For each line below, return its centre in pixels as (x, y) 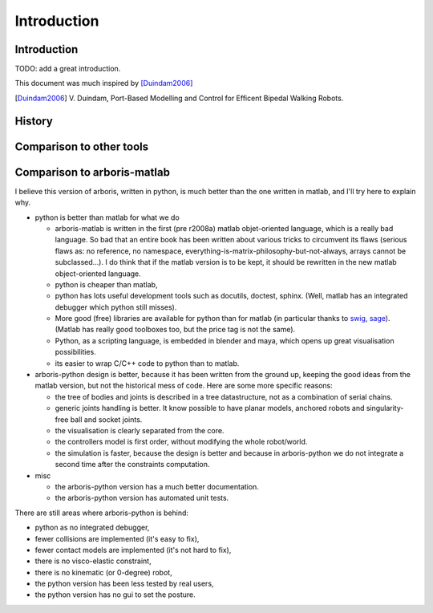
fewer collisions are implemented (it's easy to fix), (117, 538)
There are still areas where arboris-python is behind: (101, 513)
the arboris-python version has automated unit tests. (142, 498)
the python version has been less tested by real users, (124, 584)
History (34, 121)
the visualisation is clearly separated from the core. (140, 430)
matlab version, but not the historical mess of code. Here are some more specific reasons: (184, 386)
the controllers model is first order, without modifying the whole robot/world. (181, 442)
